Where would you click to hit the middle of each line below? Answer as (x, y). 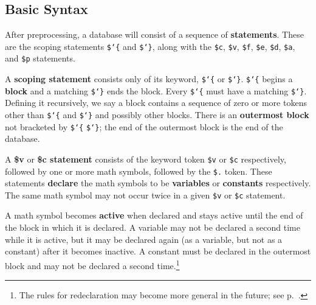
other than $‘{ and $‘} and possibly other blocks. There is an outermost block (157, 115)
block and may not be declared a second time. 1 (92, 264)
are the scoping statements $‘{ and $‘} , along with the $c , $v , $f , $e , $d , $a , (150, 46)
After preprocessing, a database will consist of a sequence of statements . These (154, 34)
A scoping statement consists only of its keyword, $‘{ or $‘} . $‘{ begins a (149, 79)
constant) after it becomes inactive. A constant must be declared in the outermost (158, 251)
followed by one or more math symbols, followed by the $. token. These (139, 171)
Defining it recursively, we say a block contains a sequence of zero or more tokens (156, 103)
